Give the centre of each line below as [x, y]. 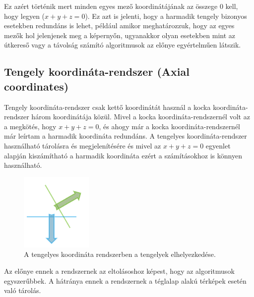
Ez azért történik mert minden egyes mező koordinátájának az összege [111, 6]
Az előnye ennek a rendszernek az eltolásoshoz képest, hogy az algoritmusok [119, 271]
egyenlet [218, 145]
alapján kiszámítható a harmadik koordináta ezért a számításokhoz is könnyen [123, 155]
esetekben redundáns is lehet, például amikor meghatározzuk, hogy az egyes [119, 25]
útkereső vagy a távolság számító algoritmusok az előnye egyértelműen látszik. [123, 45]
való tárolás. [23, 290]
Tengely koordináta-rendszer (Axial [97, 72]
